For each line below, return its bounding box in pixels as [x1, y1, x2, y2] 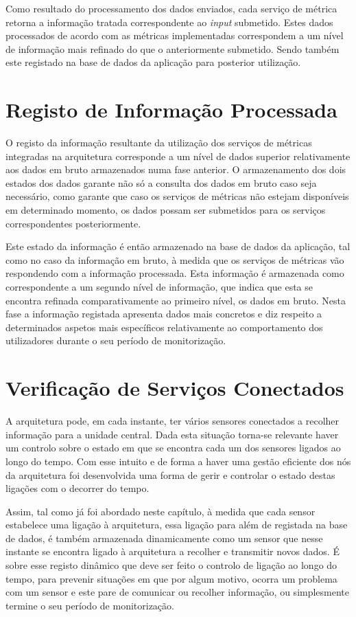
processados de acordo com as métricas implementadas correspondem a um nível [5, 28, 344, 43]
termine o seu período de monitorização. [5, 598, 174, 612]
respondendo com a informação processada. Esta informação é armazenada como [5, 266, 344, 280]
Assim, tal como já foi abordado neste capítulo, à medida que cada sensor [5, 504, 316, 518]
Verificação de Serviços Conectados [5, 374, 344, 402]
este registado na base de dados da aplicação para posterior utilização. [5, 55, 301, 69]
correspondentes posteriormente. [5, 216, 141, 230]
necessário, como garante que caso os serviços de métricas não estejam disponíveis [5, 189, 349, 203]
